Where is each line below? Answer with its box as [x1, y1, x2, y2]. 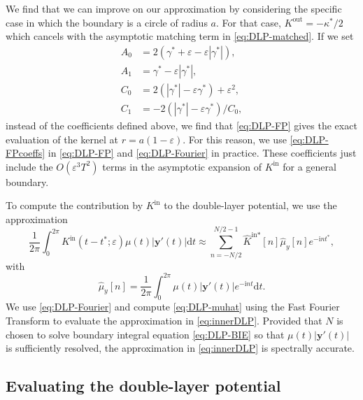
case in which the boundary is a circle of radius [6, 15, 208, 29]
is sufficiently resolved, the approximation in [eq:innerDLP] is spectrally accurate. [6, 341, 355, 355]
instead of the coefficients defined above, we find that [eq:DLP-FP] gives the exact [6, 117, 357, 132]
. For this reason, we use [183, 131, 287, 146]
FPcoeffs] [6, 145, 45, 160]
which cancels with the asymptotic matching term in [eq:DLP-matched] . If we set [6, 29, 354, 43]
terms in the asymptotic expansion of [102, 159, 262, 173]
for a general [283, 159, 336, 173]
